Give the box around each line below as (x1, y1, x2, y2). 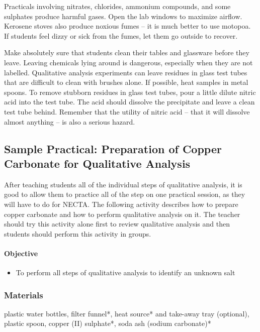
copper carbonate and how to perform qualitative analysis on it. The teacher (4, 208, 240, 219)
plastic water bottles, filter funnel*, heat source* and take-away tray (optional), (4, 308, 249, 318)
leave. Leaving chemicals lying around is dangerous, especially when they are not (4, 57, 253, 67)
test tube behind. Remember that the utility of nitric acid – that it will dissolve (4, 106, 250, 117)
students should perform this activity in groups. (4, 228, 151, 239)
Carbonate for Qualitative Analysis (4, 155, 191, 171)
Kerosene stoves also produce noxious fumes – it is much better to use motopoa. (4, 21, 251, 31)
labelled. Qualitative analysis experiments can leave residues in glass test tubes (4, 67, 247, 77)
